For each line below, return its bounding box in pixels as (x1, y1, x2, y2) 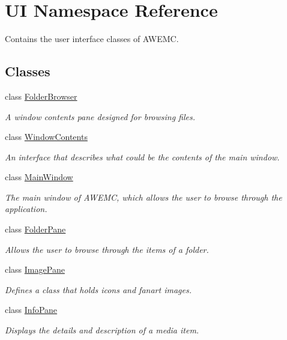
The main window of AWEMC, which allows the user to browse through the (5, 190, 282, 203)
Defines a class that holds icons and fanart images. (5, 283, 192, 296)
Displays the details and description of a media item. (5, 324, 199, 336)
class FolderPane (5, 223, 66, 235)
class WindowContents (5, 130, 88, 143)
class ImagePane (5, 263, 65, 276)
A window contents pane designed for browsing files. (5, 110, 196, 123)
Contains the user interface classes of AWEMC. (5, 32, 179, 45)
